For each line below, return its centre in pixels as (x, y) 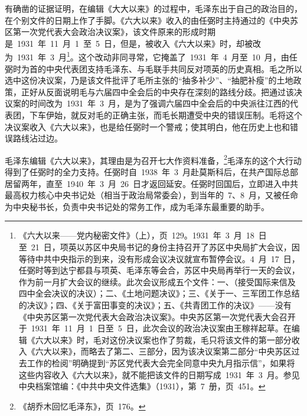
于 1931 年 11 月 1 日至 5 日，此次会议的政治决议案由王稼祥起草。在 (155, 328)
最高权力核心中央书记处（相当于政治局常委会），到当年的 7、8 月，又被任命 (151, 195)
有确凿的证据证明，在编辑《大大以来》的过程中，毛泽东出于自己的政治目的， (153, 8)
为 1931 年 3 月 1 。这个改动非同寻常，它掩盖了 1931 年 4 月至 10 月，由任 (151, 56)
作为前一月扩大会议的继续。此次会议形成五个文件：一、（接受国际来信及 (157, 281)
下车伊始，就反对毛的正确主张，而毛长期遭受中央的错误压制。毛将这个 (166, 115)
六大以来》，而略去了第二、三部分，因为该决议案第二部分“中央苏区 (163, 351)
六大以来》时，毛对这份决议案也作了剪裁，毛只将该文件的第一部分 (163, 339)
